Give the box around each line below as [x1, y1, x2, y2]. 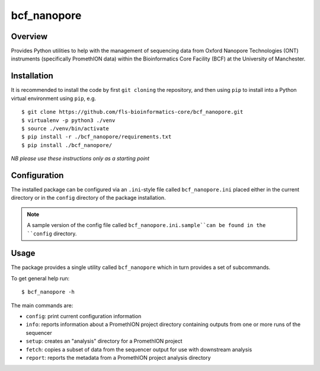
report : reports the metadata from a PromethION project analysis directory [25, 354, 211, 361]
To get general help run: [11, 274, 70, 282]
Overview [11, 31, 48, 41]
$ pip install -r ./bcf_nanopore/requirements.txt [21, 133, 172, 140]
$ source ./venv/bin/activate [21, 125, 110, 132]
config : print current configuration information [25, 313, 142, 320]
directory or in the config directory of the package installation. [11, 194, 166, 202]
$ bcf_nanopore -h [21, 289, 75, 296]
